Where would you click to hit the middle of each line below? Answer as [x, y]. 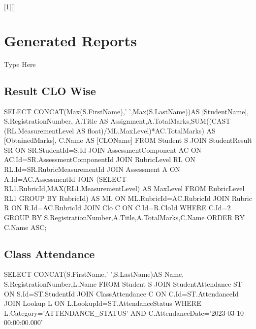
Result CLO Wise [50, 90]
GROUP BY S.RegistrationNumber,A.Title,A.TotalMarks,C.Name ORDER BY [125, 217]
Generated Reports [70, 40]
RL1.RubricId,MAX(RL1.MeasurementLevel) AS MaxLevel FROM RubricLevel [124, 188]
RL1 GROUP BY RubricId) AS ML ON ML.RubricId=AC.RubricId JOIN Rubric [128, 198]
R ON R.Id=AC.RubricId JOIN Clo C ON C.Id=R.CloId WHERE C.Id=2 [117, 208]
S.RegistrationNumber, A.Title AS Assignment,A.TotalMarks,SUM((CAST [117, 121]
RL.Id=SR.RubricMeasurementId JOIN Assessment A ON [92, 169]
